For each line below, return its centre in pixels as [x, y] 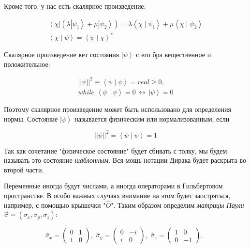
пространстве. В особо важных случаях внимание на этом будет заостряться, [117, 195]
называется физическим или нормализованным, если [152, 118]
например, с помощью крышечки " [55, 205]
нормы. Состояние [31, 118]
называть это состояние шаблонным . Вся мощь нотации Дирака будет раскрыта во [125, 160]
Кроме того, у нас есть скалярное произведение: [75, 6]
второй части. [24, 169]
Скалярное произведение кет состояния [62, 54]
